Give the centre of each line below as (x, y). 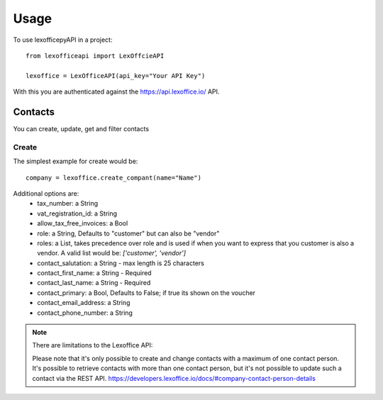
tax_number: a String (68, 204)
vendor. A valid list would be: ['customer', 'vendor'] (112, 253)
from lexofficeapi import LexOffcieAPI (95, 56)
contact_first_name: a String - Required (94, 273)
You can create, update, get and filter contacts (81, 129)
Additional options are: (46, 193)
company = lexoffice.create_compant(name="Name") (114, 178)
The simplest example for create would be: (76, 161)
